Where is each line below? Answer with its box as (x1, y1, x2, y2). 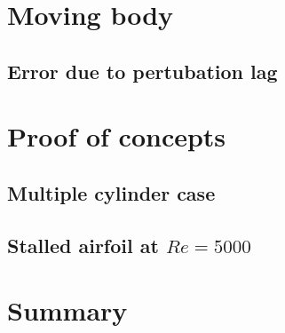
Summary (7, 292, 128, 329)
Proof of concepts (7, 118, 226, 155)
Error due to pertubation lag (7, 57, 278, 84)
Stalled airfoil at (7, 231, 159, 258)
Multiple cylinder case (7, 178, 216, 206)
